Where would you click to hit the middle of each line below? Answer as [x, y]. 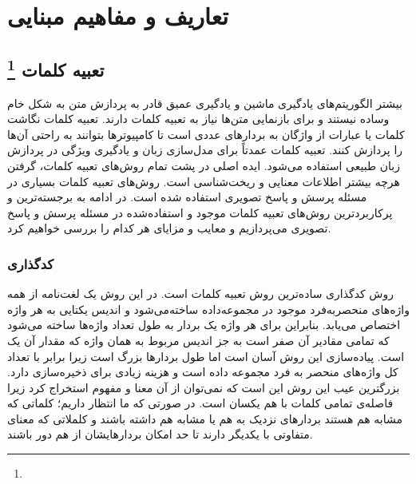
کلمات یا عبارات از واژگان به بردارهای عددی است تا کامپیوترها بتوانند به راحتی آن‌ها [206, 134]
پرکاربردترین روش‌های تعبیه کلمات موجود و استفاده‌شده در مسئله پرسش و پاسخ [200, 212]
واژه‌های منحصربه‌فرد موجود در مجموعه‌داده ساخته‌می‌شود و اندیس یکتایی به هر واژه [208, 309]
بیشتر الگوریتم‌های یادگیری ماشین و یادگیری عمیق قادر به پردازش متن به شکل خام [205, 103]
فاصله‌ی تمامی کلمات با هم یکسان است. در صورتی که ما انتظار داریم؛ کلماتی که [200, 403]
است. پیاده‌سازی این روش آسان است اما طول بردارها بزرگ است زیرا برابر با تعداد [206, 356]
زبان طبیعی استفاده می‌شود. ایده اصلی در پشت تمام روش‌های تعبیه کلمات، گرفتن [204, 165]
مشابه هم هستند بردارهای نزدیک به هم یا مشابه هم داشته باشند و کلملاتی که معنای [205, 418]
